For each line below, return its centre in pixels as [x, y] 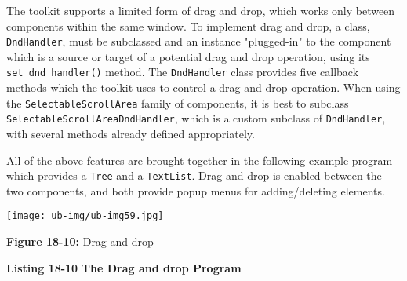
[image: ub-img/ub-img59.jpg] [85, 216]
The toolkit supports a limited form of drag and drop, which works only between [201, 10]
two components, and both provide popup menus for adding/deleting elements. [196, 190]
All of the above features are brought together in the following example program [200, 160]
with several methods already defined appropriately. [131, 133]
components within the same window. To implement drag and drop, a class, [188, 26]
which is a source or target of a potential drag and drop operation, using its [188, 56]
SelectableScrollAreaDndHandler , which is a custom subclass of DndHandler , [196, 118]
